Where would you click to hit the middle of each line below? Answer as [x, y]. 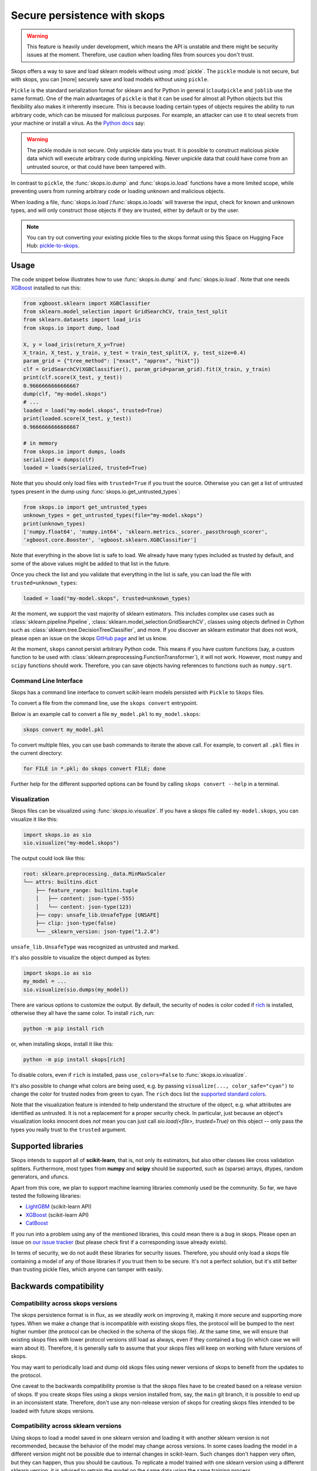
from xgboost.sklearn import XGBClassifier [87, 303]
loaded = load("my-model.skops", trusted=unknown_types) [107, 598]
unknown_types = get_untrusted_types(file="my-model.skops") [113, 515]
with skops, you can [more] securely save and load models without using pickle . [110, 79]
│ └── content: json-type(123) [84, 907]
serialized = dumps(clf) [59, 460]
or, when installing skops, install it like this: [62, 1044]
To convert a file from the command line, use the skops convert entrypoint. [104, 703]
